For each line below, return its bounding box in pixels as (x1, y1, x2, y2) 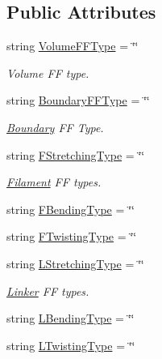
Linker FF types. (6, 282, 89, 299)
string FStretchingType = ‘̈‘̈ (6, 146, 145, 163)
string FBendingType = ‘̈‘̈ (6, 200, 135, 217)
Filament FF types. (6, 173, 102, 190)
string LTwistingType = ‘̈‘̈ (6, 336, 135, 353)
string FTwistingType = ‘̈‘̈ (6, 228, 137, 245)
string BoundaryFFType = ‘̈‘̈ (6, 92, 150, 109)
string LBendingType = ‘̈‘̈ (6, 310, 135, 327)
